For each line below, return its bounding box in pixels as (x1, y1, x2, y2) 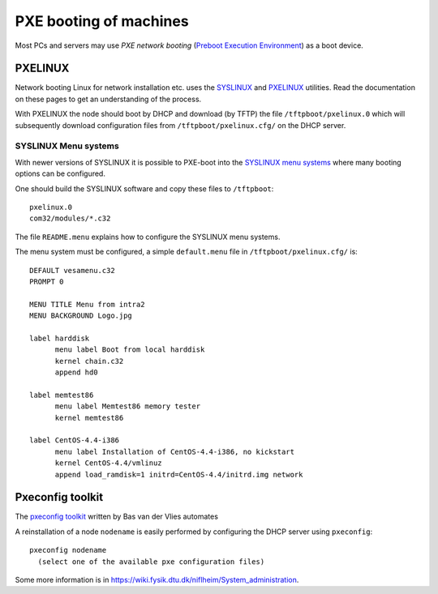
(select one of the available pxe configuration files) (37, 557, 265, 566)
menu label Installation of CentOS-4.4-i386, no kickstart (54, 447, 295, 456)
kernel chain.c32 (54, 357, 124, 365)
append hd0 (54, 368, 98, 377)
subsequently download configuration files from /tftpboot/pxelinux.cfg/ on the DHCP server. (15, 120, 346, 130)
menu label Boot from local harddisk (54, 345, 205, 354)
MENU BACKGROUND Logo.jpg (29, 311, 133, 320)
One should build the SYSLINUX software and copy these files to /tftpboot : (15, 183, 274, 194)
